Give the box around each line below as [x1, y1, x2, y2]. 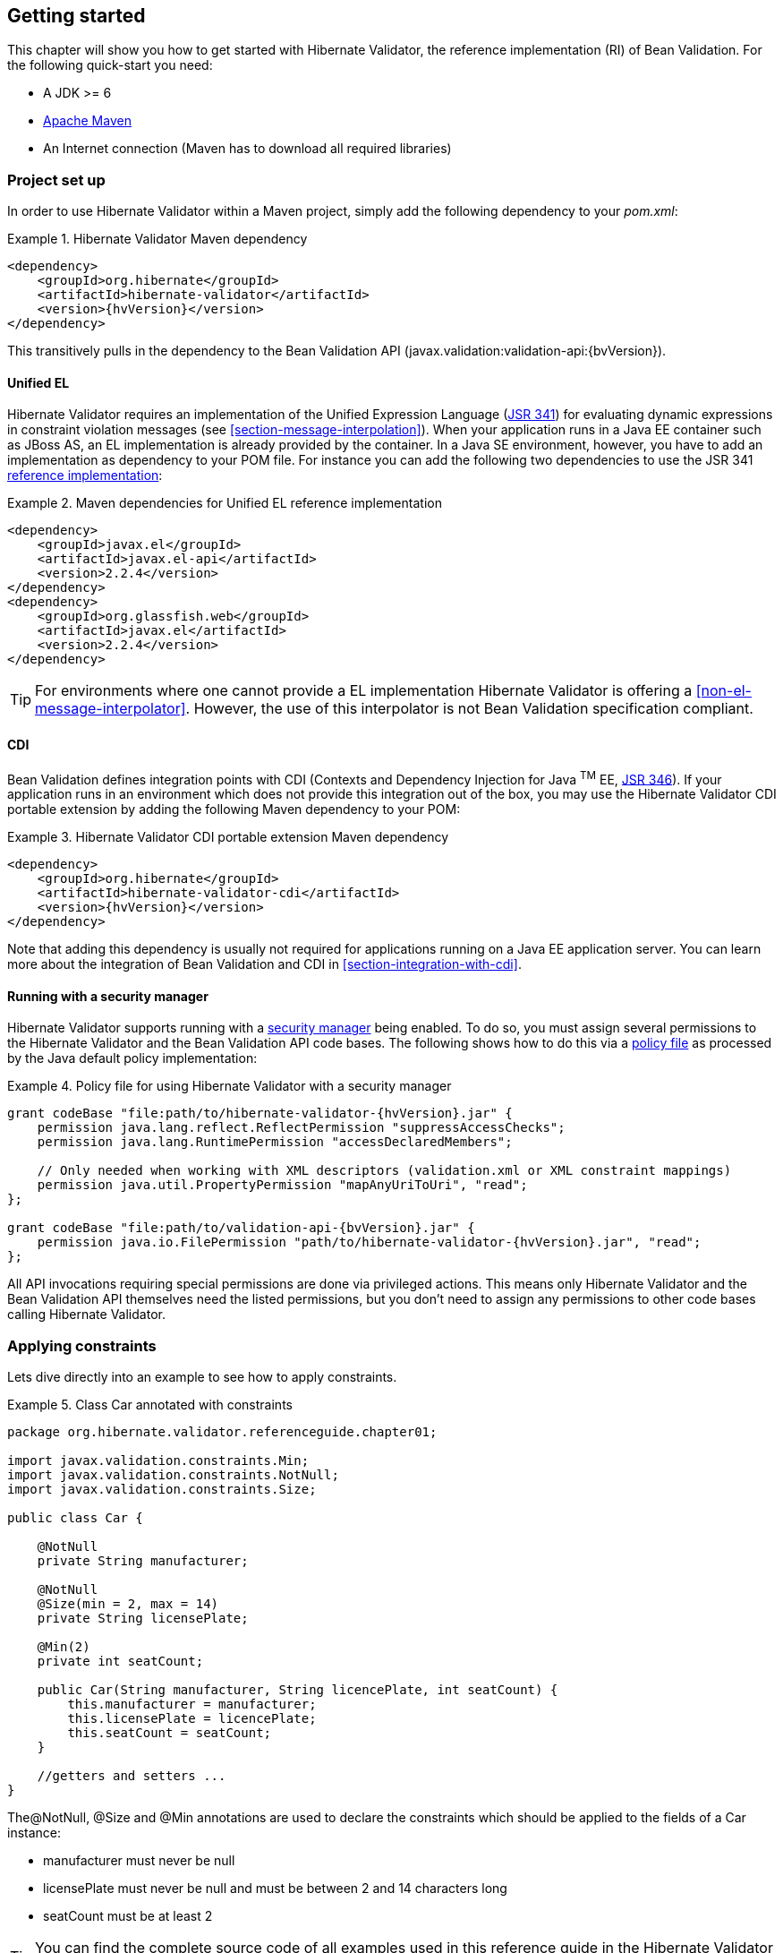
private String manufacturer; [37, 1554, 249, 1569]
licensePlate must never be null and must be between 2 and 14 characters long [43, 1880, 507, 1897]
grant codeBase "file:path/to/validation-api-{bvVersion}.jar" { [7, 1221, 475, 1236]
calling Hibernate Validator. [7, 1306, 166, 1323]
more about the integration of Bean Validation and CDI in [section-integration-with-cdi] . [7, 956, 522, 972]
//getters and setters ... [37, 1769, 226, 1784]
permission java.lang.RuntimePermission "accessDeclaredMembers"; [37, 1135, 513, 1150]
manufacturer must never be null [43, 1853, 235, 1869]
